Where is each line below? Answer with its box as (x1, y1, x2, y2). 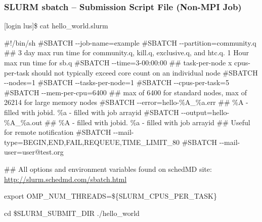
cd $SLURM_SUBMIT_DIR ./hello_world (4, 207, 140, 218)
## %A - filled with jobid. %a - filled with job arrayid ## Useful (45, 117, 250, 127)
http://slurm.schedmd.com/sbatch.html (4, 173, 127, 184)
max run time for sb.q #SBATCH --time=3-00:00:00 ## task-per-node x (4, 57, 232, 67)
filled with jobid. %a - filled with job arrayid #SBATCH (4, 106, 179, 117)
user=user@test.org (4, 146, 64, 157)
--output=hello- (181, 106, 230, 117)
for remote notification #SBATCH (4, 127, 111, 137)
